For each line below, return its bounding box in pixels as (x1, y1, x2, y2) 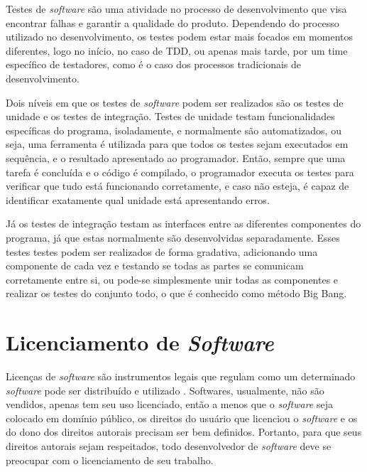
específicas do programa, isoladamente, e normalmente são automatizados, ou (6, 122, 341, 137)
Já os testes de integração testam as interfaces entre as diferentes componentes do (6, 216, 361, 231)
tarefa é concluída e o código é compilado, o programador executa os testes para (6, 164, 354, 179)
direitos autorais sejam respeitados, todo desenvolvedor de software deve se (6, 438, 332, 453)
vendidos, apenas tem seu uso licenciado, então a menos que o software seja (6, 397, 333, 412)
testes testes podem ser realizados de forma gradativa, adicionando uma (6, 244, 318, 259)
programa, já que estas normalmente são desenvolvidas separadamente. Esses (6, 230, 340, 245)
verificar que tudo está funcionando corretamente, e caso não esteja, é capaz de (6, 178, 349, 193)
